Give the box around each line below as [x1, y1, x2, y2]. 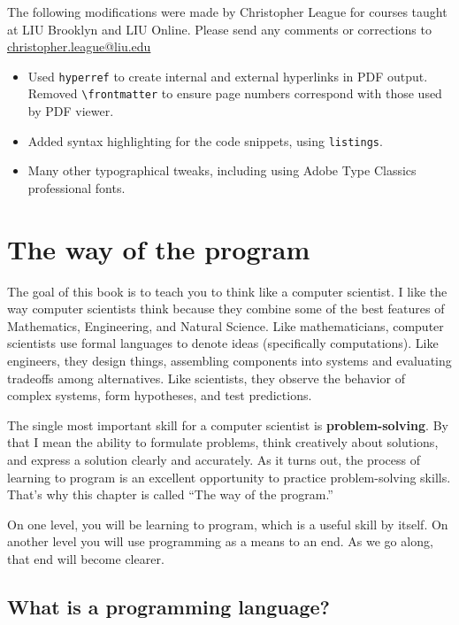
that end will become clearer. [7, 549, 164, 567]
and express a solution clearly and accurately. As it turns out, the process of [7, 451, 421, 468]
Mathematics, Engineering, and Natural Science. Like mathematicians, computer [7, 316, 444, 335]
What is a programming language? [7, 592, 330, 620]
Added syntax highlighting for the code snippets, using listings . [27, 131, 383, 150]
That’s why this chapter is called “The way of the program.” [7, 485, 333, 504]
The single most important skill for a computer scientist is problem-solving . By [7, 415, 448, 434]
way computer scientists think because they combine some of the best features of [7, 299, 445, 318]
